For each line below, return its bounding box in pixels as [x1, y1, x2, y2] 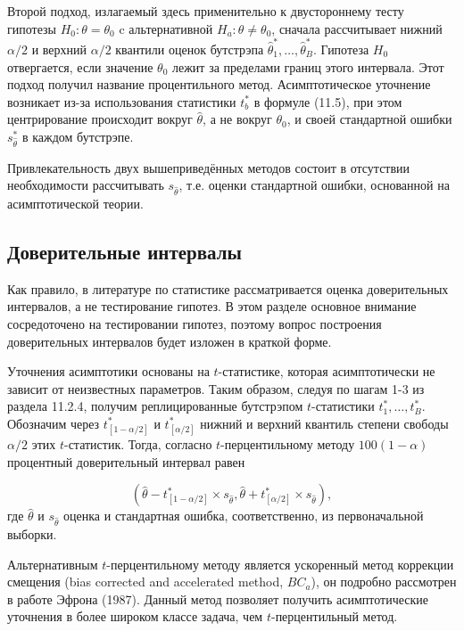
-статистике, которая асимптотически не [218, 362, 435, 381]
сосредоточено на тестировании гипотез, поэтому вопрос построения [7, 314, 382, 332]
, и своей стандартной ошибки [286, 110, 452, 128]
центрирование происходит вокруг [7, 110, 193, 128]
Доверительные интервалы [7, 237, 242, 265]
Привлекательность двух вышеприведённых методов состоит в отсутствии [7, 158, 410, 176]
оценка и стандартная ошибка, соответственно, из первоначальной [63, 506, 424, 525]
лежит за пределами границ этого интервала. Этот [171, 57, 444, 76]
